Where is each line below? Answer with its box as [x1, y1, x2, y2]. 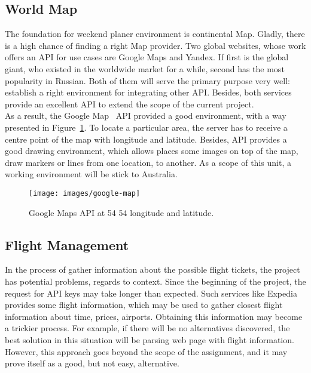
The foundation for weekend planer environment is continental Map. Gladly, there [5, 27, 305, 40]
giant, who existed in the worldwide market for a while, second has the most [5, 62, 285, 75]
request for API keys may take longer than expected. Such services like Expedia [5, 286, 297, 299]
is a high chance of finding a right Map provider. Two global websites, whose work [5, 39, 306, 51]
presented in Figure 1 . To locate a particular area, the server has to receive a [5, 121, 288, 133]
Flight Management [5, 235, 129, 254]
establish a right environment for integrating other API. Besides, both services [5, 86, 292, 98]
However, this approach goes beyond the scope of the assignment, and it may [5, 345, 288, 357]
